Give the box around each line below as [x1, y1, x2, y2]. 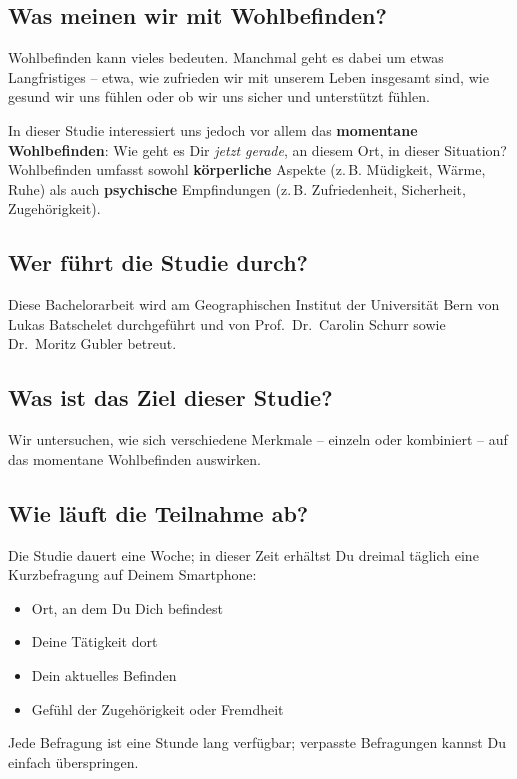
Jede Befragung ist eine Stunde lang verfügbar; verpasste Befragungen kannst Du [8, 732, 506, 753]
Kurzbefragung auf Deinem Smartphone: [8, 564, 257, 585]
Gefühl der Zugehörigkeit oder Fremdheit [31, 698, 284, 719]
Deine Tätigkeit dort [31, 631, 158, 652]
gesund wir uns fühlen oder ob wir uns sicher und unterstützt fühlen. [8, 86, 430, 107]
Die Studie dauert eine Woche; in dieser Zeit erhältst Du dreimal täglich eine [8, 544, 479, 565]
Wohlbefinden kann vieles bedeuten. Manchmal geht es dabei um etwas [8, 47, 444, 68]
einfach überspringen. [8, 751, 139, 772]
